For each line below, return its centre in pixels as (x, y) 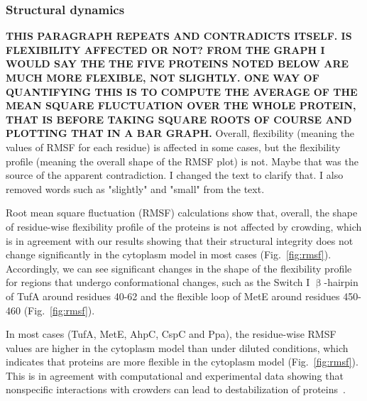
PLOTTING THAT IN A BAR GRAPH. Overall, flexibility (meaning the (180, 133)
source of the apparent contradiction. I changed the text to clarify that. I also (175, 175)
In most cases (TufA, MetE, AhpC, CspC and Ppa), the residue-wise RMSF (171, 334)
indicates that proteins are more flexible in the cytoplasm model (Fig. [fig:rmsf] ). (182, 362)
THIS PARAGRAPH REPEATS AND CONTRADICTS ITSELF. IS (179, 36)
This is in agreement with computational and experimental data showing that (175, 375)
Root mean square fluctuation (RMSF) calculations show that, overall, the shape (182, 213)
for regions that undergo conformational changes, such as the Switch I (158, 282)
